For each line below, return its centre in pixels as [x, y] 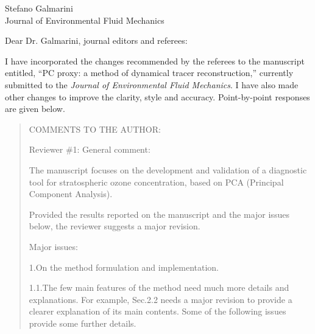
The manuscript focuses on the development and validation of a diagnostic [168, 169]
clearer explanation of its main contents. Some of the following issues [157, 311]
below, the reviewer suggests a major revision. [115, 226]
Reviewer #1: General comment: [90, 149]
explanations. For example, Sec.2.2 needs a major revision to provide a [161, 299]
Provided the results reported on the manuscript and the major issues [159, 214]
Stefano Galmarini [39, 8]
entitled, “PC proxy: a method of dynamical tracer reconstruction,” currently [149, 73]
